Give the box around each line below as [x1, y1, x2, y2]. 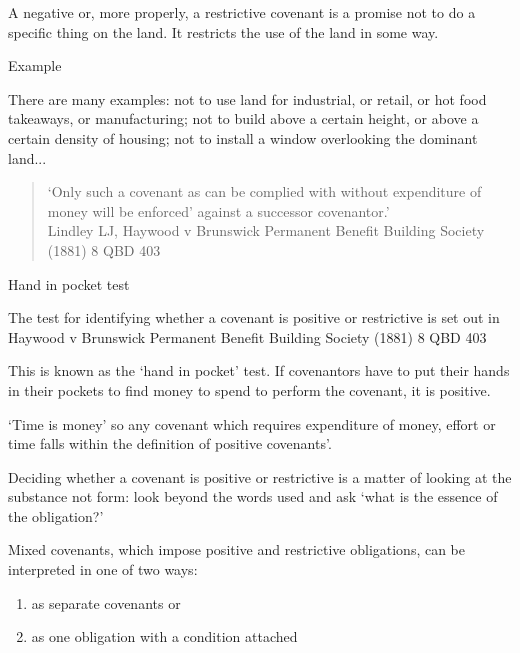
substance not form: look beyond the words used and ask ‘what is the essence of [8, 486, 498, 507]
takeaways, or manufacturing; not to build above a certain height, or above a [8, 108, 479, 129]
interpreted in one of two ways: [8, 559, 198, 580]
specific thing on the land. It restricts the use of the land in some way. [8, 21, 439, 42]
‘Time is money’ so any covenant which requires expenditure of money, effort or [8, 413, 496, 434]
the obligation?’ [8, 505, 104, 526]
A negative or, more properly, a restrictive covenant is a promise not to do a [8, 2, 476, 22]
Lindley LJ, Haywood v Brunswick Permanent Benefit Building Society [47, 220, 485, 241]
